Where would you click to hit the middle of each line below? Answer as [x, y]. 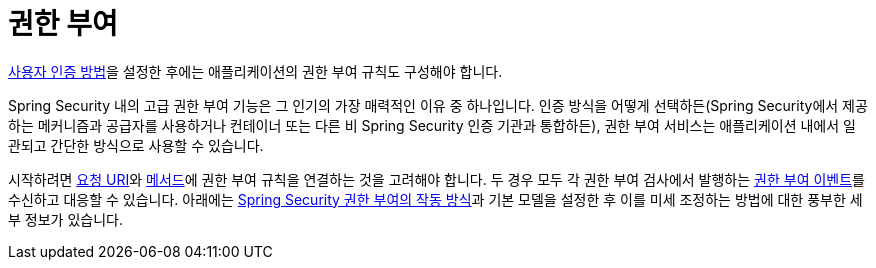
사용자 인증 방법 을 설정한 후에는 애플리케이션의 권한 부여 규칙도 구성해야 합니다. [255, 71]
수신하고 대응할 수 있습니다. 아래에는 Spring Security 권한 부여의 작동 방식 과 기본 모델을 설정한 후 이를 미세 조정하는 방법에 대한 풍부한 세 [435, 199]
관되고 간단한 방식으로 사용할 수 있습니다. [136, 145]
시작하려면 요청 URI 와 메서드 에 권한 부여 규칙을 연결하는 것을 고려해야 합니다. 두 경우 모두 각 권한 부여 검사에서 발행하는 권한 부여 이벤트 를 [436, 179]
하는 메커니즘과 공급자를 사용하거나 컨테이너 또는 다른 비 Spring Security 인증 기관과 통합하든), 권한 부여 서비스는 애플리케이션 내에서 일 [432, 125]
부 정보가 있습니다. [65, 219]
